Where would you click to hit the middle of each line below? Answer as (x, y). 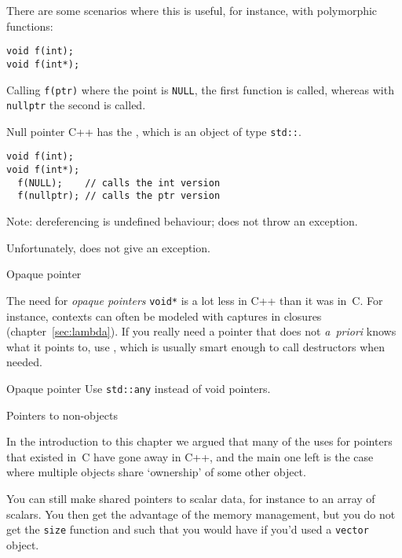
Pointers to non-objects (62, 415)
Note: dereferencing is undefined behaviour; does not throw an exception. (182, 221)
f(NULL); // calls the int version (119, 183)
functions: (30, 26)
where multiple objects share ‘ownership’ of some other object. (156, 472)
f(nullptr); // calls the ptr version (119, 196)
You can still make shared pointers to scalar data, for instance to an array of (191, 498)
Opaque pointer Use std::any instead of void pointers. (139, 388)
